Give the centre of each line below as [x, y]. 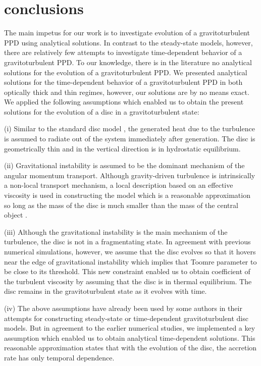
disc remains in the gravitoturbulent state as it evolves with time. [106, 291]
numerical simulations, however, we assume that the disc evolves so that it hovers [130, 251]
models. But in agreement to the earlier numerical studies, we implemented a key [130, 328]
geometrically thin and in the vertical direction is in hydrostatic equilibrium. [122, 148]
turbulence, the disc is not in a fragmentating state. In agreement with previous [127, 242]
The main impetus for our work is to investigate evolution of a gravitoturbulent [127, 33]
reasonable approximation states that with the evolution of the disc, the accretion [130, 348]
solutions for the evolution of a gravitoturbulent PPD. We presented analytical [126, 72]
